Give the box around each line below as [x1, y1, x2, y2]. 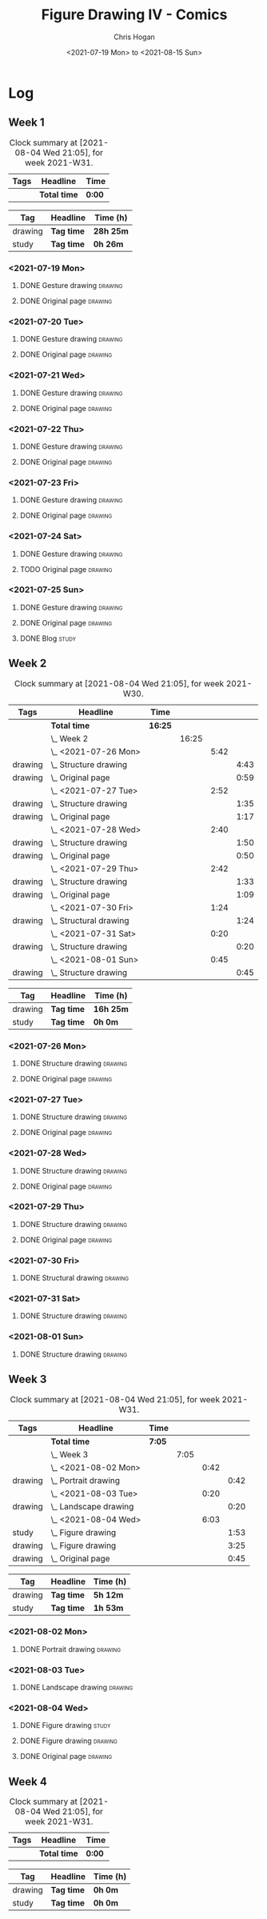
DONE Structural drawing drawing [19, 1273, 130, 1283]
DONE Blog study [19, 634, 76, 643]
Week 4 [8, 1774, 48, 1789]
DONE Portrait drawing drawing [19, 1644, 122, 1653]
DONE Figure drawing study [19, 1721, 111, 1730]
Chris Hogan [113, 32, 156, 42]
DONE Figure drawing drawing [19, 1736, 118, 1745]
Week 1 [8, 116, 45, 130]
